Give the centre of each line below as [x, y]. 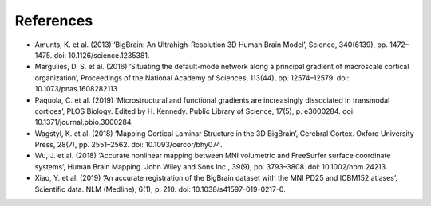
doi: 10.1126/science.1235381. [102, 55]
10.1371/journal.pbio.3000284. [84, 122]
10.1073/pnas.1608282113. [77, 89]
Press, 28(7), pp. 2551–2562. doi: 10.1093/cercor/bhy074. [129, 145]
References [54, 21]
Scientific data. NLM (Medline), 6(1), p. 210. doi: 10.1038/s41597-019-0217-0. [160, 189]
